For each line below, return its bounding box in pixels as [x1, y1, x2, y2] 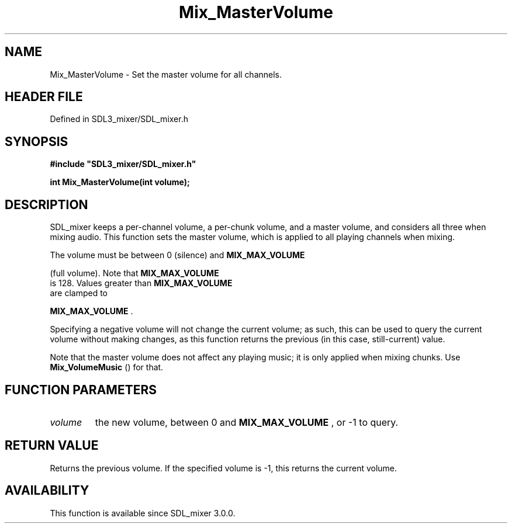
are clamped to [50, 288, 108, 298]
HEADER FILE [5, 89, 83, 105]
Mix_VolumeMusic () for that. [50, 362, 164, 373]
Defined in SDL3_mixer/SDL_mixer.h [50, 114, 188, 124]
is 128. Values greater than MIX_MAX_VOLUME [50, 278, 233, 289]
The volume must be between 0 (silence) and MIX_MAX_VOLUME [50, 250, 305, 260]
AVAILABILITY [5, 483, 89, 498]
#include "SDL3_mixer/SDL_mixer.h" [50, 159, 196, 169]
